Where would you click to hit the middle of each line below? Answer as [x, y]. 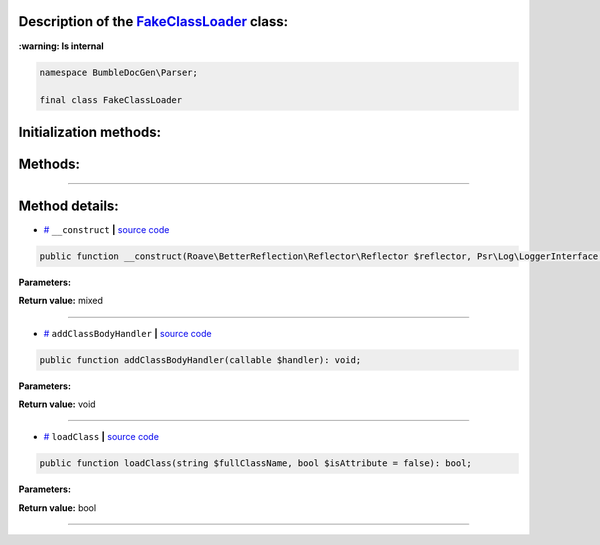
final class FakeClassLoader [111, 100]
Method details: [68, 205]
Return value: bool [57, 507]
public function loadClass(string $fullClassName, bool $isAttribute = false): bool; [255, 463]
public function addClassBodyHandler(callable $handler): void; [200, 359]
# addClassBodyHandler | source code [127, 333]
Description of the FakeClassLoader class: [153, 21]
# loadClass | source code [101, 437]
